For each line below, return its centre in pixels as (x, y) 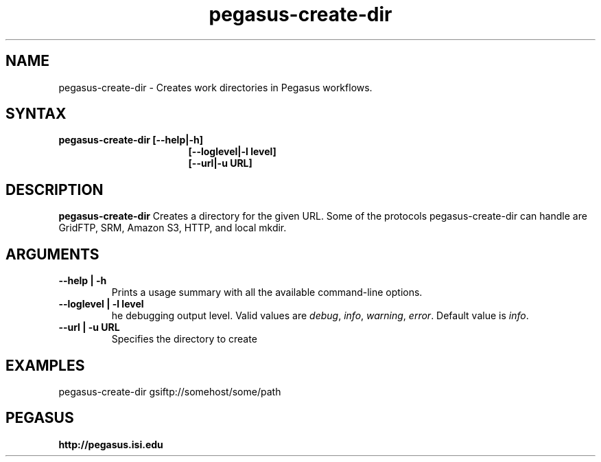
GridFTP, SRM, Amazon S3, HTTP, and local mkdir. (173, 228)
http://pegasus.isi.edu (111, 444)
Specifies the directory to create (184, 339)
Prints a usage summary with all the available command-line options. (267, 292)
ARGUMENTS (52, 254)
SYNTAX (36, 114)
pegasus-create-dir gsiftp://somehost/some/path (170, 391)
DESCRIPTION (55, 189)
